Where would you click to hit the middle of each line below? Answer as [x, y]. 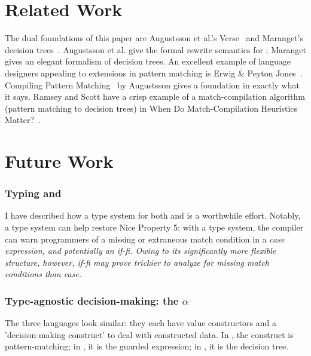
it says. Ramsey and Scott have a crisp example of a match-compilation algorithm [155, 96]
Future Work [59, 161]
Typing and [33, 193]
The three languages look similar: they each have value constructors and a [141, 323]
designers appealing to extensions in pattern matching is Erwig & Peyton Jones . [154, 73]
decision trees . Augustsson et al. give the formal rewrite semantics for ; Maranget [155, 49]
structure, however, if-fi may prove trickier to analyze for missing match [137, 262]
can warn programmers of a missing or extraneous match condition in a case [145, 239]
